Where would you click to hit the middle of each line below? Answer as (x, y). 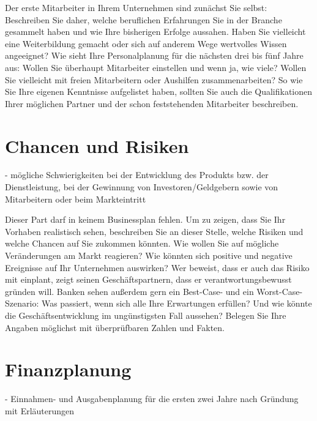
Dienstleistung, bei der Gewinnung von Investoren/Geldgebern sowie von (142, 187)
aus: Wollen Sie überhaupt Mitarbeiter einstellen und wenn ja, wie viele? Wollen (156, 67)
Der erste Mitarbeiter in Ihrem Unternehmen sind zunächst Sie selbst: (136, 7)
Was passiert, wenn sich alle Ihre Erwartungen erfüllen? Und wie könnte (177, 303)
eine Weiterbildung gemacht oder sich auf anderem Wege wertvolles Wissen (146, 43)
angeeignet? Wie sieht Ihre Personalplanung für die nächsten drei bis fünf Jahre (154, 55)
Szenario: (22, 303)
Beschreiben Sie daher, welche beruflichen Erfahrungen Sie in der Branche (144, 19)
